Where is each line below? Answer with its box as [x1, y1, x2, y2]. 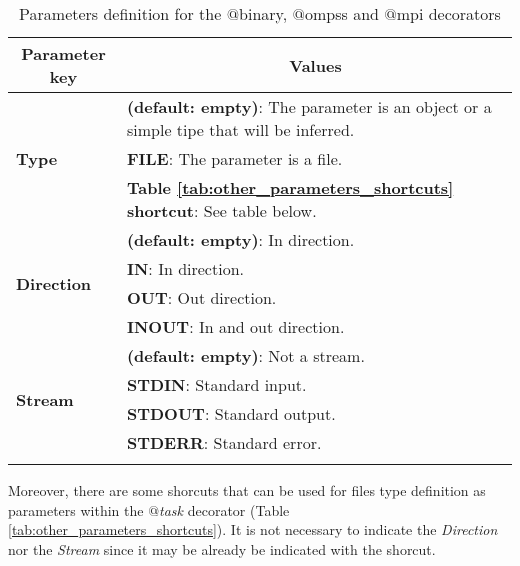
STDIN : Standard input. [126, 373, 307, 396]
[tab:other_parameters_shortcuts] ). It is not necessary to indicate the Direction [8, 519, 498, 540]
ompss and [304, 2, 379, 25]
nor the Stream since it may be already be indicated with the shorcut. [8, 538, 436, 559]
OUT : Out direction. [126, 286, 277, 309]
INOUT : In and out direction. [126, 315, 345, 338]
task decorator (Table [159, 499, 290, 520]
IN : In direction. [126, 257, 244, 280]
